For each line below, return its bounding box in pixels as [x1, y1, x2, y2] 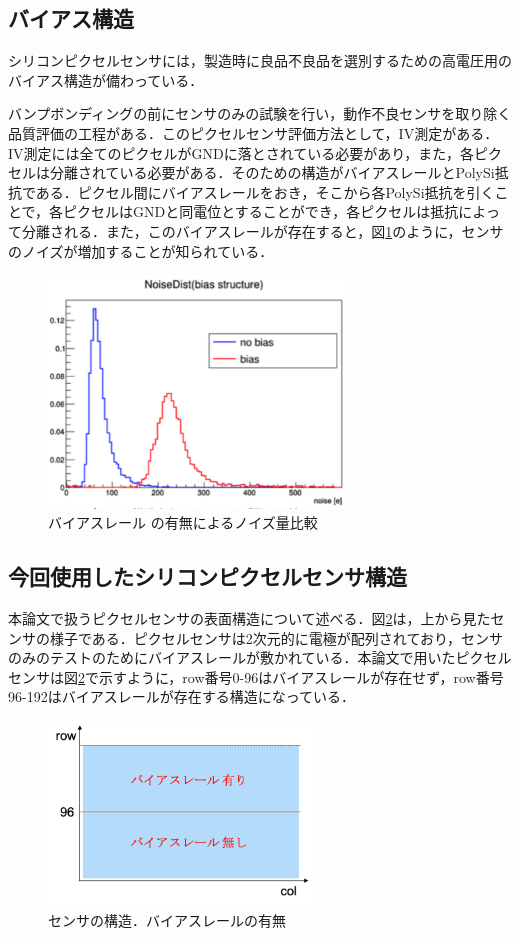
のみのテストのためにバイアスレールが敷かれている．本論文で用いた [8, 647, 456, 668]
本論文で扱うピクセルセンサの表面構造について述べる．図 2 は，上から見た [8, 608, 491, 629]
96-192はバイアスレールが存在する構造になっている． [8, 686, 355, 707]
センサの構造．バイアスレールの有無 [48, 909, 286, 930]
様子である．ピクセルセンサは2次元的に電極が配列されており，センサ [49, 627, 504, 648]
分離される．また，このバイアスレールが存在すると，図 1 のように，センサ [21, 220, 504, 241]
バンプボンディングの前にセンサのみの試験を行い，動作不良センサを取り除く [8, 103, 512, 124]
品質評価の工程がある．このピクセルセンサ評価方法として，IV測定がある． [8, 122, 499, 143]
